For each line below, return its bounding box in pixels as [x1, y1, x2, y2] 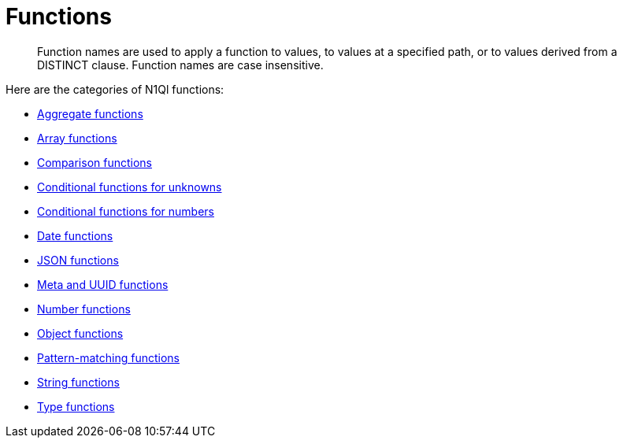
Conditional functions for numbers [37, 204, 214, 218]
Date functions [37, 228, 113, 242]
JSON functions [37, 253, 119, 267]
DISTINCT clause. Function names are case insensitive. [37, 57, 324, 72]
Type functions [37, 399, 115, 413]
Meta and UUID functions [37, 277, 169, 291]
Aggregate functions [37, 106, 143, 120]
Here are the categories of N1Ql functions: [6, 82, 224, 96]
